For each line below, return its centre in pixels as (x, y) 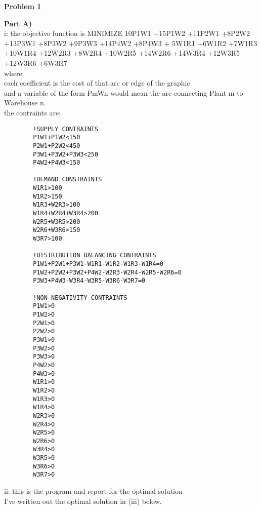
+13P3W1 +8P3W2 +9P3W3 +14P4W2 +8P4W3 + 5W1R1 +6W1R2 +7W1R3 (131, 43)
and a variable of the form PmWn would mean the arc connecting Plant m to (124, 92)
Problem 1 (23, 6)
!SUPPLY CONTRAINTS (66, 129)
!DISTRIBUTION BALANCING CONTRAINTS (95, 256)
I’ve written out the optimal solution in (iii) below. (83, 501)
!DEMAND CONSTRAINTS (68, 180)
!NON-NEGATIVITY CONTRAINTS (80, 298)
